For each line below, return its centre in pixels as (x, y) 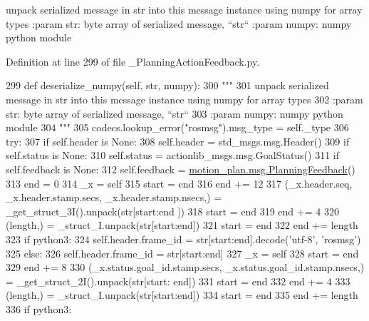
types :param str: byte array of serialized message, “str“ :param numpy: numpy (179, 23)
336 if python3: (39, 309)
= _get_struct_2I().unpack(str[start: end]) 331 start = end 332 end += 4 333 (178, 281)
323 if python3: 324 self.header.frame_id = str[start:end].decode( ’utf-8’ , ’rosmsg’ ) (183, 239)
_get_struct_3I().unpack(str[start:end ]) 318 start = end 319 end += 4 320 (172, 211)
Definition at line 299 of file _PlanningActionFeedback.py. (133, 61)
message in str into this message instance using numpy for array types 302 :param (184, 99)
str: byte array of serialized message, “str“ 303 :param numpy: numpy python (175, 113)
